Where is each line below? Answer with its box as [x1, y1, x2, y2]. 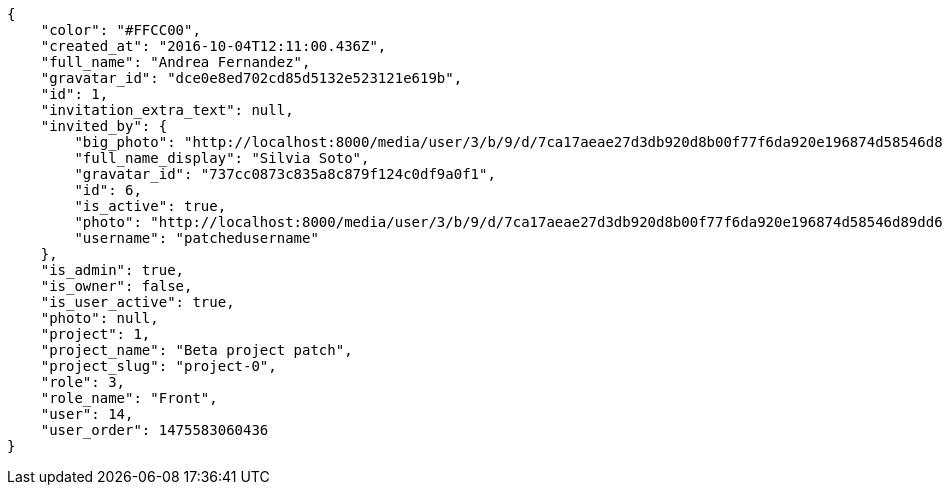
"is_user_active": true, [40, 294, 235, 310]
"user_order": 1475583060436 [40, 422, 269, 438]
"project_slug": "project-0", [40, 358, 277, 374]
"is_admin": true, [40, 262, 185, 278]
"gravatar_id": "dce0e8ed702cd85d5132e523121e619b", [40, 70, 463, 86]
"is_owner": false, [40, 278, 193, 294]
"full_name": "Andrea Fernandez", [40, 54, 311, 70]
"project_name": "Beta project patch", [40, 342, 353, 358]
